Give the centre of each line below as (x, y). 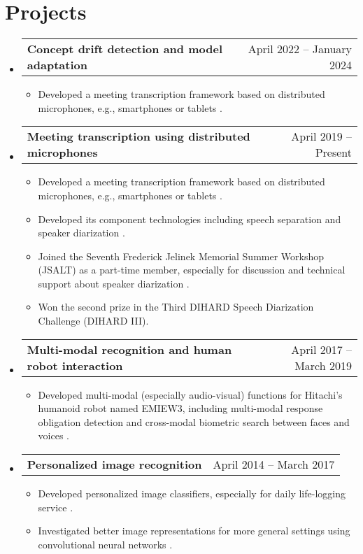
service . (56, 507)
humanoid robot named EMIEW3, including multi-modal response (180, 408)
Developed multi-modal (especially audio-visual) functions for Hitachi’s (190, 394)
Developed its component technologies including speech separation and (190, 219)
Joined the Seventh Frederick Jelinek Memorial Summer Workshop (181, 256)
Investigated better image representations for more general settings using (194, 531)
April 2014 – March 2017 (274, 464)
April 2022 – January (300, 49)
